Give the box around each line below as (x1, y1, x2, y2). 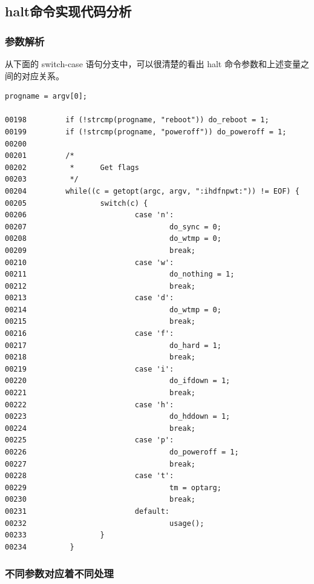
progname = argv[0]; (5, 92, 88, 101)
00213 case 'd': (5, 294, 174, 303)
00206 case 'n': (5, 211, 174, 220)
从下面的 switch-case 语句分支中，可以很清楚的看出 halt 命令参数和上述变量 (5, 57, 301, 70)
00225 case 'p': (5, 436, 174, 445)
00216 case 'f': (5, 329, 174, 338)
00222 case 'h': (5, 400, 174, 409)
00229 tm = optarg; (5, 483, 221, 492)
